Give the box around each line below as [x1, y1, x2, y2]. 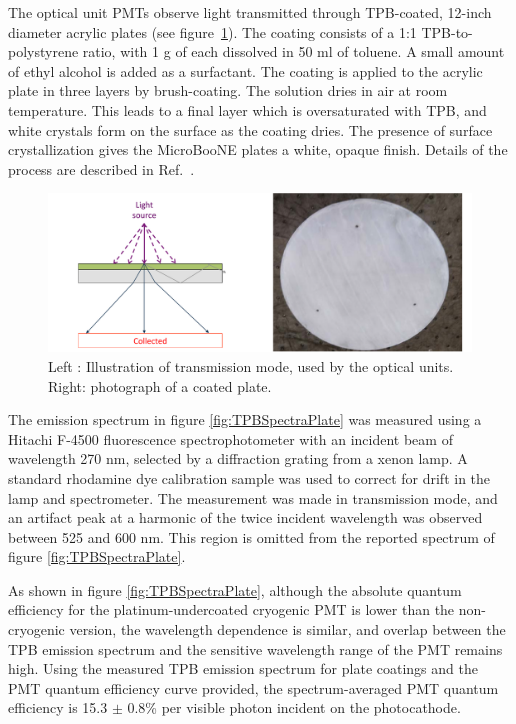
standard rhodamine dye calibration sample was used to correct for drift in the [8, 467, 491, 488]
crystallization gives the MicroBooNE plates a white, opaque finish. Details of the [8, 139, 508, 160]
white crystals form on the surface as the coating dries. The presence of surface [8, 119, 493, 140]
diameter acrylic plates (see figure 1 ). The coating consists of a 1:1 [8, 21, 417, 42]
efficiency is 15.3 [8, 697, 108, 718]
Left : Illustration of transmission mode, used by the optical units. [48, 355, 454, 376]
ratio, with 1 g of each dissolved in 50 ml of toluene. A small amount [82, 41, 505, 62]
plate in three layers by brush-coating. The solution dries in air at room [8, 80, 448, 101]
